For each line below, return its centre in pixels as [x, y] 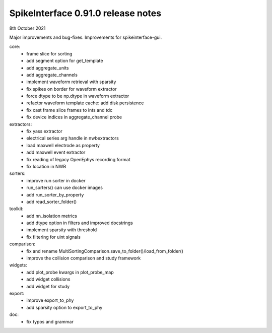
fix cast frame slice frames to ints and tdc [70, 110]
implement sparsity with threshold [62, 230]
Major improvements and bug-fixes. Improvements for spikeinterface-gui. [86, 37]
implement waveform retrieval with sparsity [71, 82]
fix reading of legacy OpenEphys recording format [78, 159]
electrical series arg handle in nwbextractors [73, 138]
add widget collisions [48, 279]
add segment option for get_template [65, 61]
